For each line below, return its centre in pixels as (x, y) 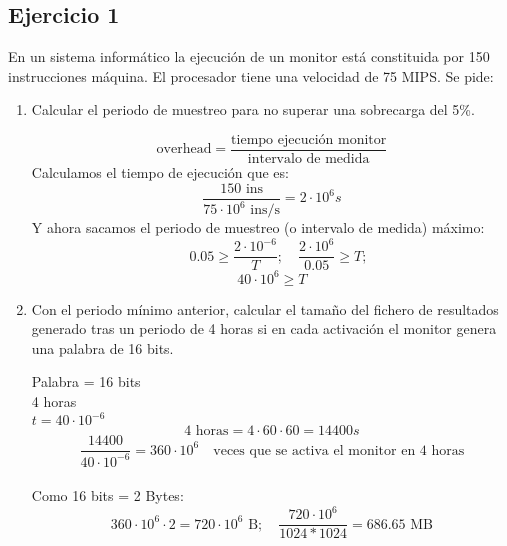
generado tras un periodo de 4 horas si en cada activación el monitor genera (264, 328)
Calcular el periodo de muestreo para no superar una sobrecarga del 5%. (253, 109)
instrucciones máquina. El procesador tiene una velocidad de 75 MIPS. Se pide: (251, 75)
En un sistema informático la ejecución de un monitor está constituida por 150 (249, 56)
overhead (184, 149)
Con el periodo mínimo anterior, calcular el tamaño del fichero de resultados (265, 308)
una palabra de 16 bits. (102, 347)
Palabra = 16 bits (86, 381)
